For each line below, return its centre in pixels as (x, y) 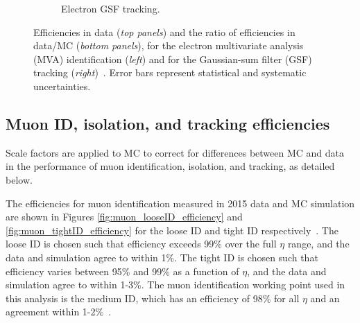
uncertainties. (62, 86)
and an (325, 298)
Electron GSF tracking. (111, 8)
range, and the (318, 244)
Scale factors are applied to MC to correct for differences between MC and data (175, 152)
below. (19, 179)
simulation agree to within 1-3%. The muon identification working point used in (175, 285)
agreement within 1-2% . (59, 312)
